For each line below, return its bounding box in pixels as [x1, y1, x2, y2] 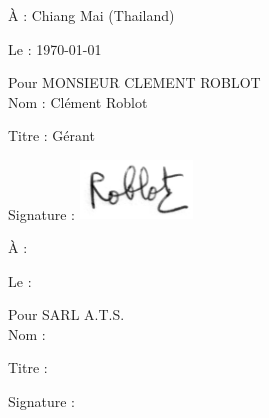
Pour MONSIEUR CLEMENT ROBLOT [8, 72, 261, 93]
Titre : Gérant [8, 125, 95, 146]
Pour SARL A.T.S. [8, 304, 125, 325]
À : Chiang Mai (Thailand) [8, 5, 175, 25]
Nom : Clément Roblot [8, 91, 148, 112]
